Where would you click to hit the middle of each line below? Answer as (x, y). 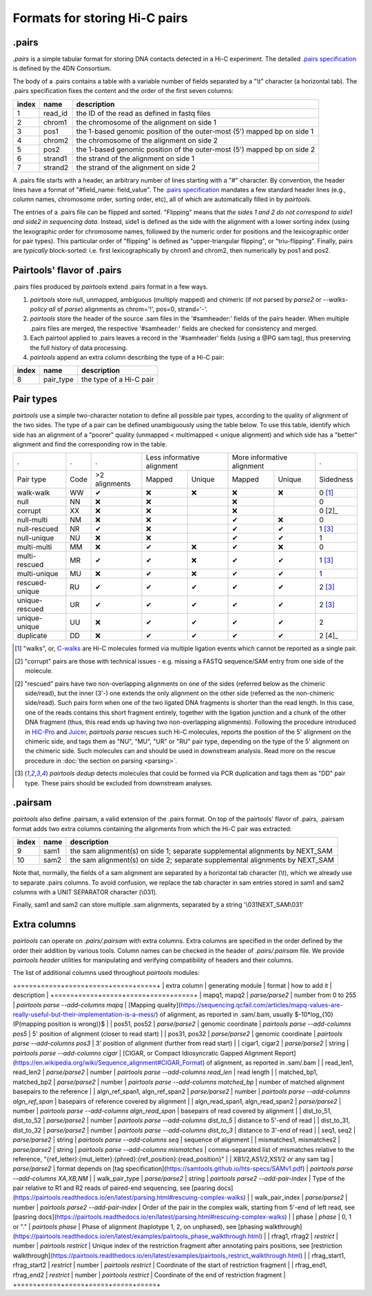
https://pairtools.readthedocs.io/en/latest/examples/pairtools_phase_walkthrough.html (138, 1236)
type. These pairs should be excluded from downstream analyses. (119, 783)
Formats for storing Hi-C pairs (100, 18)
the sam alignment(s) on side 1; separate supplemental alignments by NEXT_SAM (201, 851)
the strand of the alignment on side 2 (136, 167)
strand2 (56, 167)
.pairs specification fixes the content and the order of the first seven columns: (123, 91)
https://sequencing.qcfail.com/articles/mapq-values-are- (261, 1005)
